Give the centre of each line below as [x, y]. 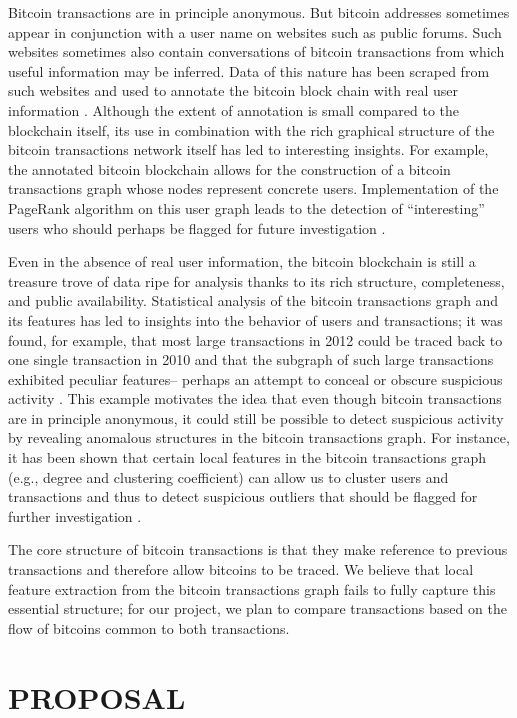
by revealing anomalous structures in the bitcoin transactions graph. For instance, [259, 437]
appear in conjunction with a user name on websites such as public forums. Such [255, 31]
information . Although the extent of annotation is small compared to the [233, 109]
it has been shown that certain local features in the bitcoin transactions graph [247, 457]
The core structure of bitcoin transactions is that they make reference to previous [258, 549]
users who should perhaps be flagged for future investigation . [197, 227]
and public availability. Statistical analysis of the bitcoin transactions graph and [253, 300]
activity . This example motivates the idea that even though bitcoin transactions [255, 398]
